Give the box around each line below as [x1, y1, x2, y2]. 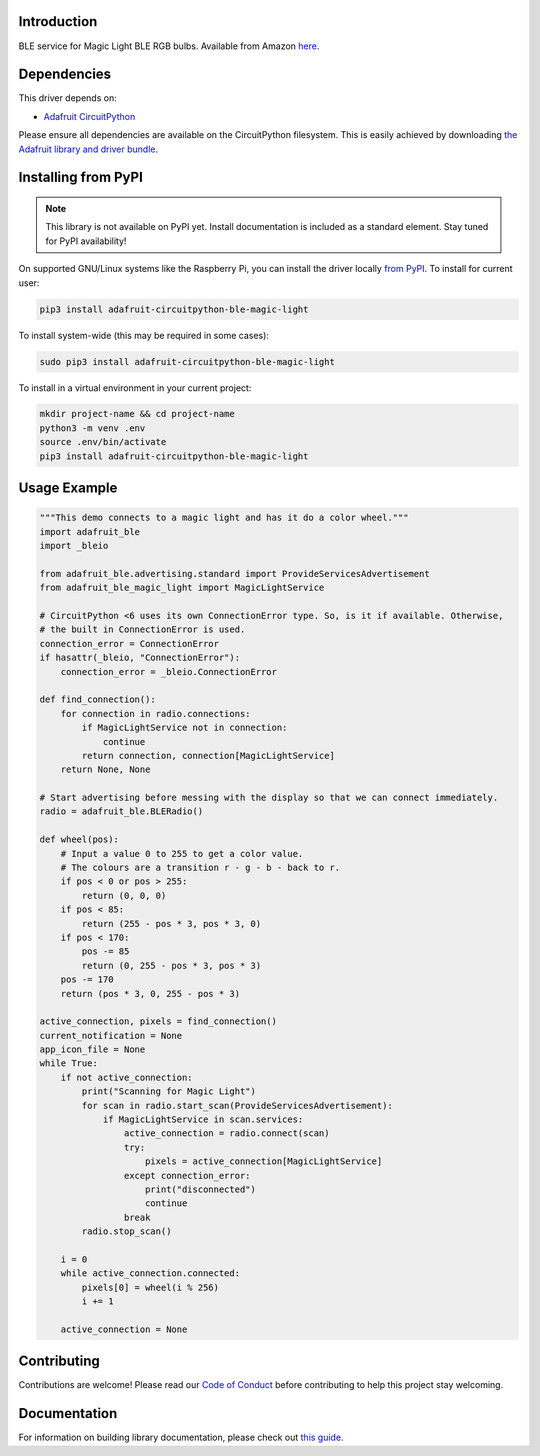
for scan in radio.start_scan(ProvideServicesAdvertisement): [81, 1100, 394, 1111]
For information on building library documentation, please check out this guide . [18, 1431, 344, 1444]
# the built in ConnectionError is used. [39, 624, 246, 635]
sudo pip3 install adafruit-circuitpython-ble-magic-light [39, 356, 335, 367]
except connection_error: [123, 1170, 251, 1181]
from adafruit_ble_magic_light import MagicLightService [39, 582, 325, 594]
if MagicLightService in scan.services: [102, 1114, 304, 1125]
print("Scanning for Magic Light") [81, 1086, 257, 1097]
